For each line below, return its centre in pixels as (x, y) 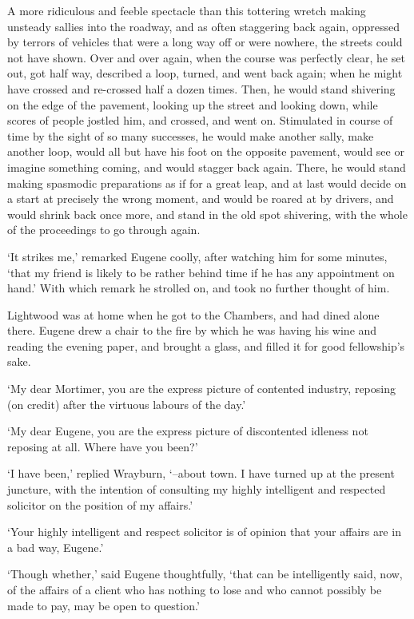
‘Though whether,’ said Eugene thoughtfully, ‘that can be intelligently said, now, (205, 574)
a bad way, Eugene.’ (56, 547)
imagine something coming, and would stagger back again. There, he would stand (207, 167)
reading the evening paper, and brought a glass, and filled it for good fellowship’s (206, 345)
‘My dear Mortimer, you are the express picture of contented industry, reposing (201, 389)
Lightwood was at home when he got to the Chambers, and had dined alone (193, 314)
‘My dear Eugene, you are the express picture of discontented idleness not (188, 431)
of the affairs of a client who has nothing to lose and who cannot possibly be (195, 589)
